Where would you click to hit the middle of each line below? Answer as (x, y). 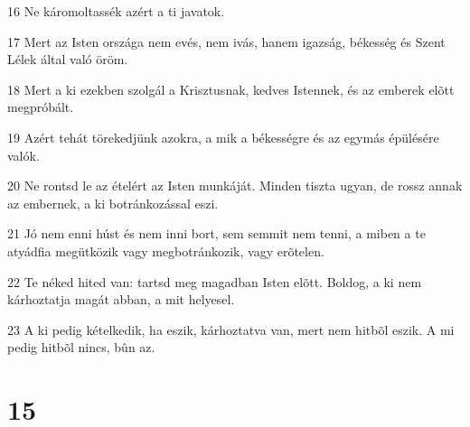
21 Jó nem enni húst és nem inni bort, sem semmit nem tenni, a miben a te (216, 233)
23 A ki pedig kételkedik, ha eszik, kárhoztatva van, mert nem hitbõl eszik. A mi (231, 329)
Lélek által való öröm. (68, 59)
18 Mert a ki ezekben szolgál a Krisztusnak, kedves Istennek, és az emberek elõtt (231, 89)
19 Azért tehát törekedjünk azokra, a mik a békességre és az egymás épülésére (223, 137)
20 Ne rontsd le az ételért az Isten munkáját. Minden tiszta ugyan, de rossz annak (235, 186)
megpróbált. (41, 107)
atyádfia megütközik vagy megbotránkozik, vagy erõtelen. (166, 251)
